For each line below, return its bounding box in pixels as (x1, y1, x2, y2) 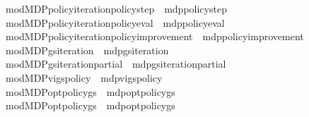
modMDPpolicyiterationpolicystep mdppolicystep (5, 1, 227, 16)
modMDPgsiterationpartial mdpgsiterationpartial (5, 56, 226, 71)
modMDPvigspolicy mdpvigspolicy (5, 70, 163, 85)
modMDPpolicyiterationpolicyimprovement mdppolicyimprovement (5, 29, 304, 44)
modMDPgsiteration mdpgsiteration (5, 42, 169, 57)
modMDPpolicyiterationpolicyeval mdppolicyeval (5, 15, 225, 30)
